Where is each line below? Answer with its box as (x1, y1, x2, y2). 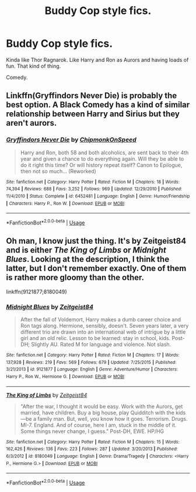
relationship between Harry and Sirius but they (6, 109, 180, 119)
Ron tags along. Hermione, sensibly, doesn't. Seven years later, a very (20, 323, 189, 330)
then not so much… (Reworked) (20, 168, 96, 175)
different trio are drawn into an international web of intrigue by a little (20, 328, 186, 335)
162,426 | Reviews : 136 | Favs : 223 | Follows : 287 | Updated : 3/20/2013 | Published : (6, 446, 178, 452)
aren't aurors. (6, 118, 57, 128)
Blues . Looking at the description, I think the (6, 254, 170, 264)
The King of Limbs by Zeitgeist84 (6, 391, 87, 399)
